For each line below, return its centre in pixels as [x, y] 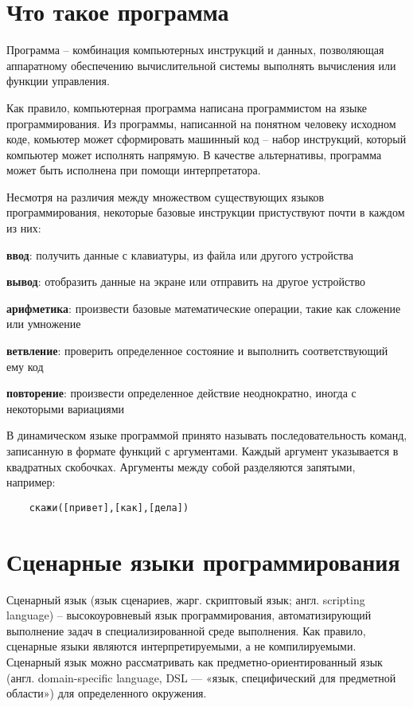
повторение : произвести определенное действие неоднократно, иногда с [181, 393]
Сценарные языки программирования [203, 561]
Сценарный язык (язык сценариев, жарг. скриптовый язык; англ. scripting [186, 599]
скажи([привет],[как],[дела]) [109, 508]
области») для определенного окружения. [107, 693]
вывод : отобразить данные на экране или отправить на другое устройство [186, 281]
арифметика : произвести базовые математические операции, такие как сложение [204, 308]
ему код [25, 366]
